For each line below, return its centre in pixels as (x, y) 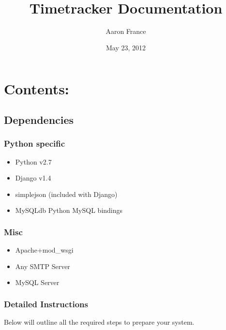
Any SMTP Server (43, 266)
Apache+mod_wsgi (44, 250)
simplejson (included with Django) (66, 194)
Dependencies (39, 119)
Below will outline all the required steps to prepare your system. (99, 322)
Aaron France (126, 31)
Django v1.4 (33, 178)
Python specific (35, 143)
